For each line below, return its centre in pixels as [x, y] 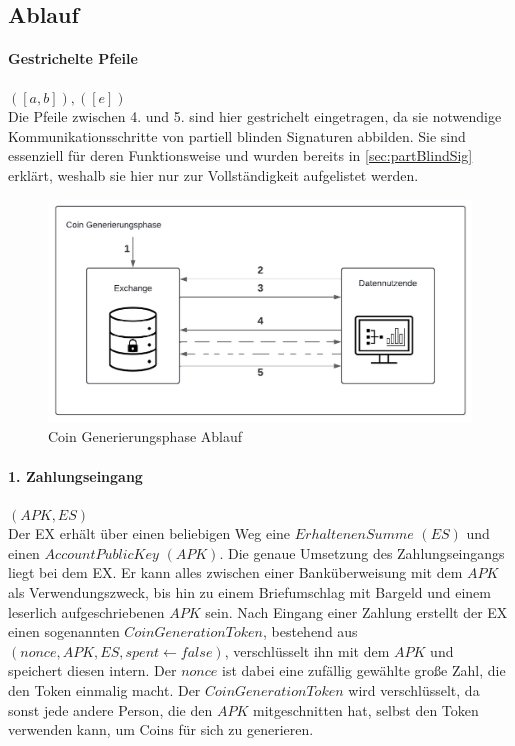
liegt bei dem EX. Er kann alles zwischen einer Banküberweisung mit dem [235, 572]
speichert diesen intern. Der [92, 670]
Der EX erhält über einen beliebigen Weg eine [149, 533]
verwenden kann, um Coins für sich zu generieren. [161, 729]
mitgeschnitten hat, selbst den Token [365, 709]
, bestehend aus [310, 631]
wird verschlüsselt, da [414, 690]
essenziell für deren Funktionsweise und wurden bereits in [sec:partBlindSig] [240, 155]
